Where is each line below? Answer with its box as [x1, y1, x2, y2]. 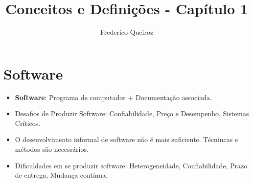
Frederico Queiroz [100, 27, 154, 37]
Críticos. [15, 118, 41, 128]
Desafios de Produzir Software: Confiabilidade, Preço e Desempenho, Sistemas [15, 108, 249, 119]
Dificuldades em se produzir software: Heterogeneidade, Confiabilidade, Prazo [15, 160, 248, 170]
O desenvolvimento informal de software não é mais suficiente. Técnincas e [15, 134, 238, 144]
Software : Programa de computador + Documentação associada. [15, 92, 212, 102]
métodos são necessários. [15, 144, 89, 154]
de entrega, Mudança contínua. [15, 170, 108, 180]
